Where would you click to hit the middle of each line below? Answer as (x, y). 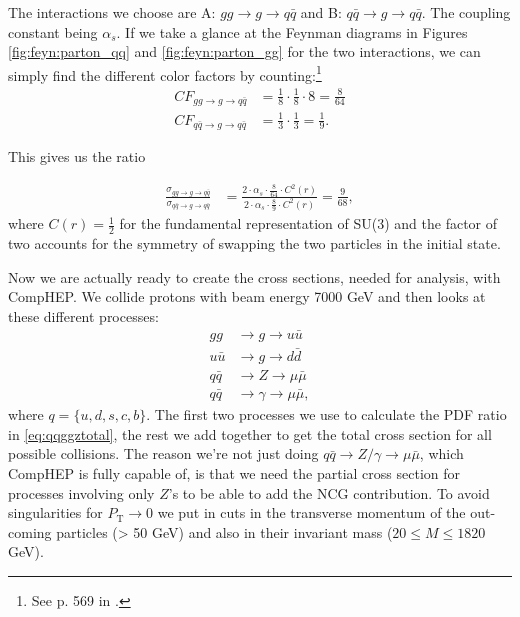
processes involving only (81, 492)
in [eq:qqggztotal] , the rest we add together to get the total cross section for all (250, 433)
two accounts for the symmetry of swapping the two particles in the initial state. (254, 242)
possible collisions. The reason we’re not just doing (163, 453)
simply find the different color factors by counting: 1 (165, 73)
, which (441, 453)
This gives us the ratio (77, 156)
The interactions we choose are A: (112, 12)
